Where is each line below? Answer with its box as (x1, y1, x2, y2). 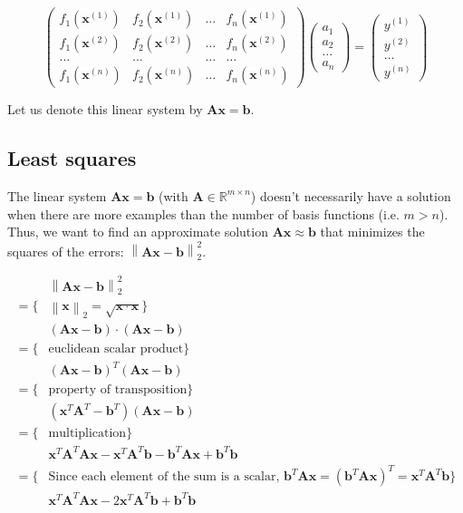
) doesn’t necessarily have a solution (250, 186, 451, 205)
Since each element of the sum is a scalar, (48, 470, 280, 484)
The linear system (7, 186, 107, 205)
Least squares (7, 144, 137, 172)
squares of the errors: (7, 241, 124, 260)
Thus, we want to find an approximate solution (7, 222, 268, 241)
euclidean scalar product (48, 342, 184, 355)
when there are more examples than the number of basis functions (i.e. (7, 204, 400, 223)
